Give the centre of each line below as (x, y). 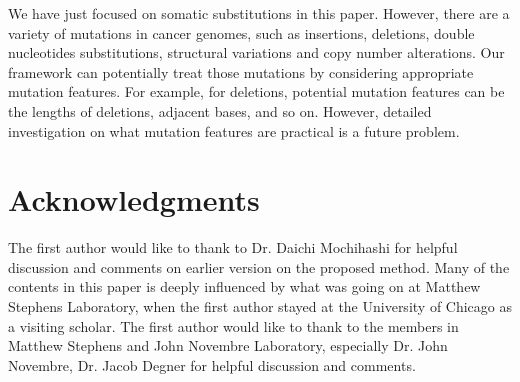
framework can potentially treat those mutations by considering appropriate (241, 71)
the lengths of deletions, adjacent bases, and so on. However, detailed (220, 110)
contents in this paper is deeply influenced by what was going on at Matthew (244, 286)
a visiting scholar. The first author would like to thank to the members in (233, 325)
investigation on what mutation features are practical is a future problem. (234, 130)
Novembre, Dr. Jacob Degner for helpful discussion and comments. (212, 364)
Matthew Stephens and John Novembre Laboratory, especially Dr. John (228, 345)
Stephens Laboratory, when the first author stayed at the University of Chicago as (260, 306)
